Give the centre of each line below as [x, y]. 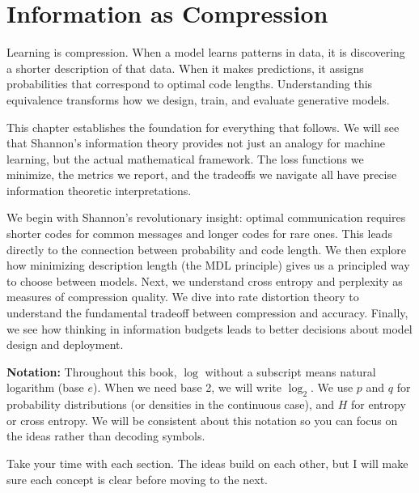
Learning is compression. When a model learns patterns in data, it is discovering [206, 52]
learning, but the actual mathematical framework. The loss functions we [185, 158]
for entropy [379, 404]
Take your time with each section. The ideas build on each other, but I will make [207, 463]
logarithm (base [45, 387]
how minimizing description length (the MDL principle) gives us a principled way [208, 265]
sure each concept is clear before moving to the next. [138, 479]
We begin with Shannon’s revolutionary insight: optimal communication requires [206, 217]
